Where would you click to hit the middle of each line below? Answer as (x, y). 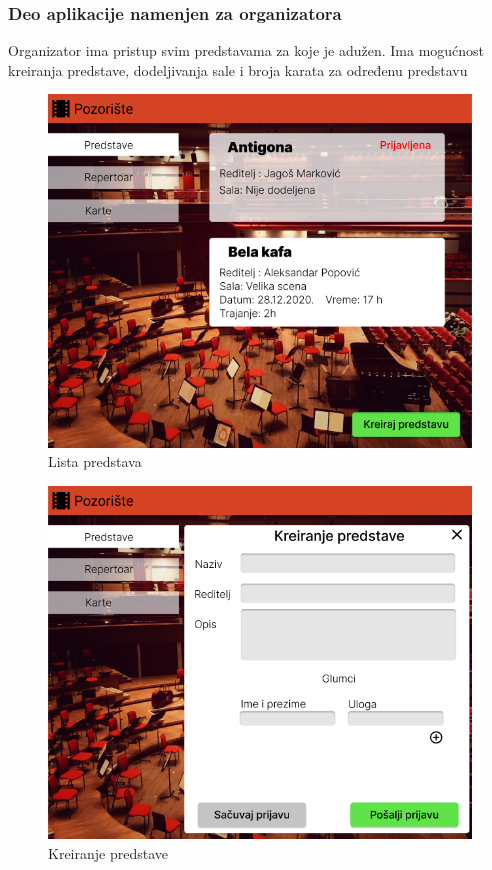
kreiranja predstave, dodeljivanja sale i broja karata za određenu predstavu (238, 69)
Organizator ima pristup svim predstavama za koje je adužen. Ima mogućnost (246, 50)
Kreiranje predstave (108, 852)
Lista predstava (95, 461)
